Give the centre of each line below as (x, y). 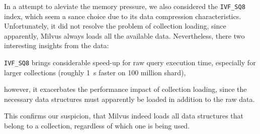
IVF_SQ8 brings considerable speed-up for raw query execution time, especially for (130, 62)
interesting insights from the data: (57, 45)
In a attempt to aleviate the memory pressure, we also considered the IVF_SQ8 (125, 6)
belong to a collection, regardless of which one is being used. (97, 126)
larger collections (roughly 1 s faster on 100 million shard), (95, 72)
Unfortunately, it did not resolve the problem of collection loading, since (115, 26)
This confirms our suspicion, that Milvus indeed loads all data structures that (124, 116)
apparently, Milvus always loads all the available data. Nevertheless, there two (124, 35)
